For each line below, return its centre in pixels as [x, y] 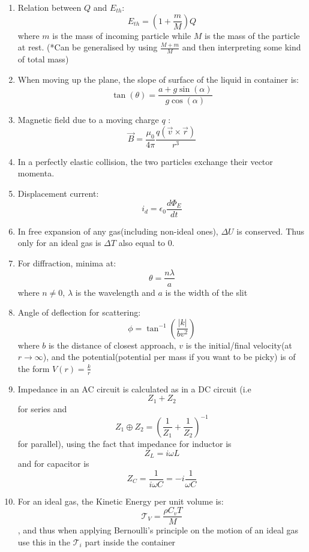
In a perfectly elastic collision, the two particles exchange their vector [145, 161]
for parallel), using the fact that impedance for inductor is [124, 443]
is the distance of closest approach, [112, 345]
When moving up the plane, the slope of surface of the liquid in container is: [158, 79]
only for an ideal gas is [59, 243]
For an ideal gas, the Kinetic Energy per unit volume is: [121, 501]
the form [34, 368]
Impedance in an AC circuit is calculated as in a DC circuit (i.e [134, 388]
